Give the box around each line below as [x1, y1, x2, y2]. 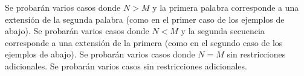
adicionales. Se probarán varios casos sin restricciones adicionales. [5, 59, 247, 72]
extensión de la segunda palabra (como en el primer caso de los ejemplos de [5, 13, 285, 25]
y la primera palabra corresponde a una [152, 1, 299, 13]
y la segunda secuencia [181, 25, 265, 37]
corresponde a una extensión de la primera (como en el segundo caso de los [5, 36, 283, 48]
